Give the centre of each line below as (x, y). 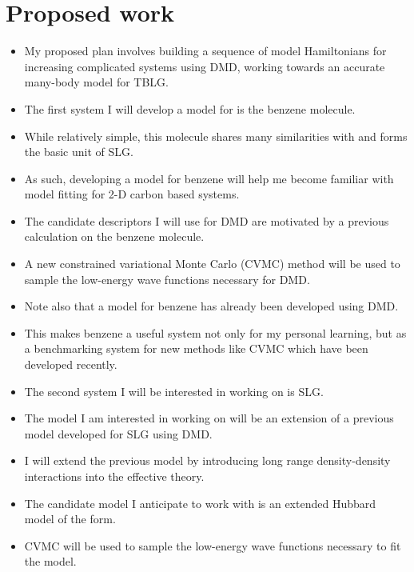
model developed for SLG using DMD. (118, 433)
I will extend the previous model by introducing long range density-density (207, 460)
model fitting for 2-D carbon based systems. (132, 194)
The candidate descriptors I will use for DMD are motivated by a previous (207, 220)
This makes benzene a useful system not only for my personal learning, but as (215, 332)
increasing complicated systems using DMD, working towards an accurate (205, 66)
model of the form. (70, 519)
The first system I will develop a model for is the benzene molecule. (190, 108)
